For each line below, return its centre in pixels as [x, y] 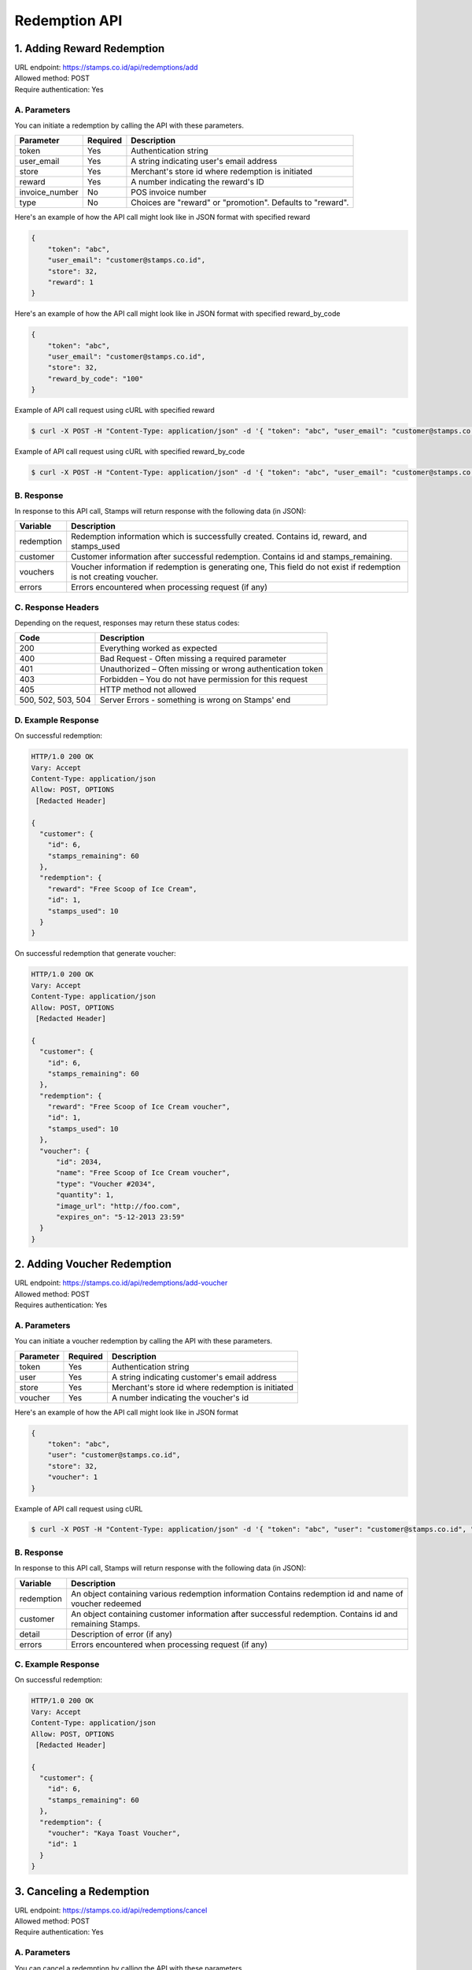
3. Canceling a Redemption [82, 1891]
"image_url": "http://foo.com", [118, 1206]
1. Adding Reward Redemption [90, 48]
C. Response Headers [57, 607]
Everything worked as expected [159, 649]
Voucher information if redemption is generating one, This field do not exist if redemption [236, 567]
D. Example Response [57, 719]
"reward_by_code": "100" [96, 379]
